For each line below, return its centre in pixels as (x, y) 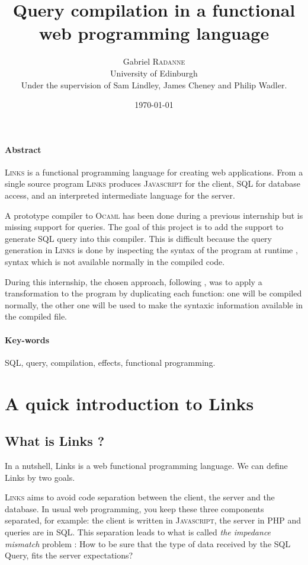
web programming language (154, 33)
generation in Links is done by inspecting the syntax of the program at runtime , (151, 250)
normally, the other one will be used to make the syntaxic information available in (154, 304)
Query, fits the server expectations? (69, 555)
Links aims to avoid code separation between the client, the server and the (140, 497)
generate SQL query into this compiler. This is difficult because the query (138, 238)
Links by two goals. (40, 477)
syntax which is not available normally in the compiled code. (115, 262)
